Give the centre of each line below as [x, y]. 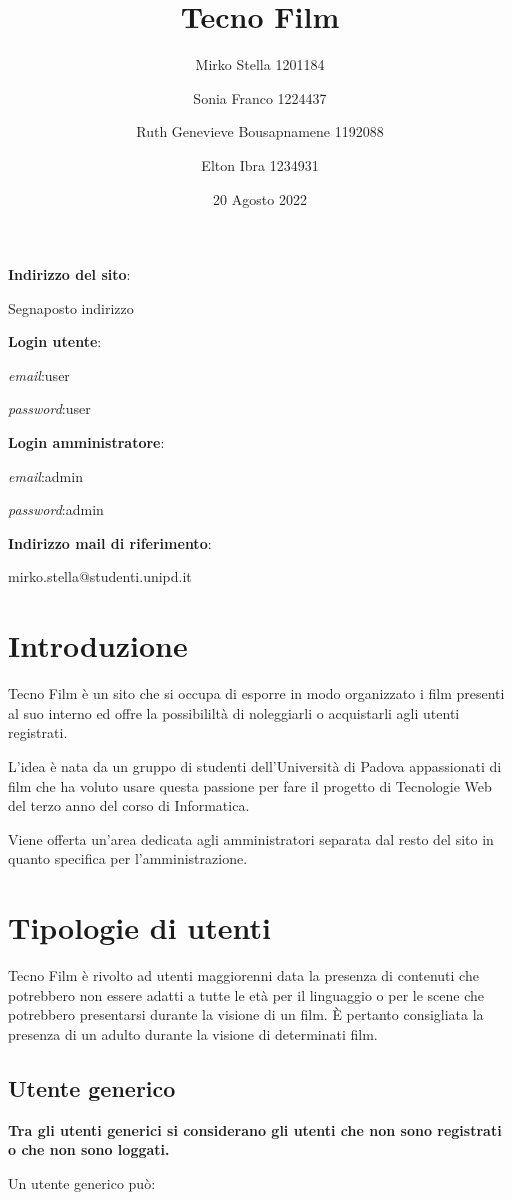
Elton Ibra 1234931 [260, 164]
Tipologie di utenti [139, 927]
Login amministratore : [86, 442]
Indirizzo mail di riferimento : [110, 542]
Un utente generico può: [82, 1182]
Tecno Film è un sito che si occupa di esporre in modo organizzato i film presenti [256, 693]
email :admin [45, 475]
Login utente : [55, 341]
